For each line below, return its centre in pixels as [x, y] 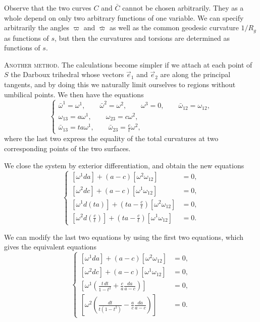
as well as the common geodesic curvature [174, 27]
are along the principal [195, 74]
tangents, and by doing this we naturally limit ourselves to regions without [120, 84]
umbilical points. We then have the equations [74, 94]
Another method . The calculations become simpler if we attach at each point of [128, 64]
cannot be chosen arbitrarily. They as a [183, 8]
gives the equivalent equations [50, 247]
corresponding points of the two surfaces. [67, 148]
